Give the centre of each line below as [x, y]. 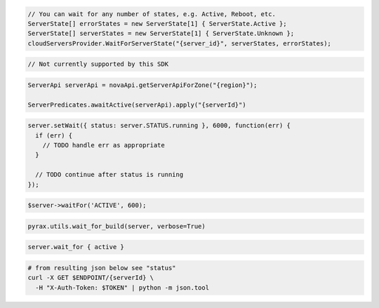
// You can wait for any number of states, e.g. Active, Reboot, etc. [152, 14]
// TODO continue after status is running [109, 175]
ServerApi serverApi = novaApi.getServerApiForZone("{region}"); [142, 85]
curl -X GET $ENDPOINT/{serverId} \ [91, 278]
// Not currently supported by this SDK [98, 64]
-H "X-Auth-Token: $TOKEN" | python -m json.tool [122, 287]
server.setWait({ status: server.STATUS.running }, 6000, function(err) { [159, 126]
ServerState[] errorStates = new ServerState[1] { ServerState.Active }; [157, 24]
